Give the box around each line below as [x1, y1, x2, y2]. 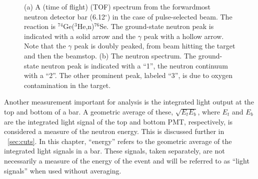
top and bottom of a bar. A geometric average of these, [4, 106, 173, 116]
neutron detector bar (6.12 [24, 11, 105, 21]
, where [197, 106, 220, 116]
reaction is [24, 21, 56, 31]
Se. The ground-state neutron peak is [99, 21, 214, 31]
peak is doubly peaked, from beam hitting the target [74, 40, 235, 51]
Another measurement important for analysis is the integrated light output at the [4, 96, 254, 107]
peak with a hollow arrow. [143, 30, 224, 41]
